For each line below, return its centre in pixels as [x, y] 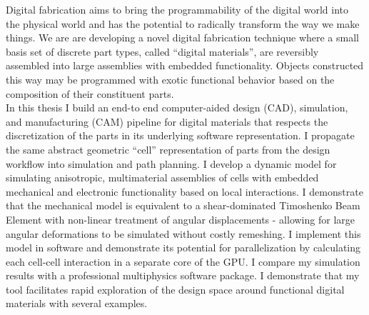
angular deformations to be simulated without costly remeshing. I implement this [183, 233]
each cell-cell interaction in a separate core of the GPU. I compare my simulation [183, 261]
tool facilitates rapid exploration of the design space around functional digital [175, 289]
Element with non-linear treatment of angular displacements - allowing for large [180, 219]
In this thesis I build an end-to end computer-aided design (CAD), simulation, [177, 107]
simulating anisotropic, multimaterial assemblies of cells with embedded [162, 177]
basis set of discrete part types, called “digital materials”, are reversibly [162, 51]
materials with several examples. [77, 303]
